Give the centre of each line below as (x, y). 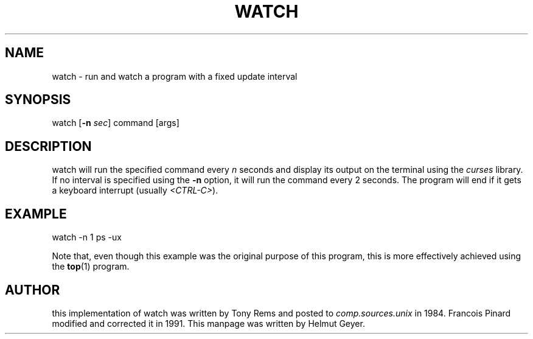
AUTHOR (33, 290)
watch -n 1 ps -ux (87, 237)
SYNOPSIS (38, 100)
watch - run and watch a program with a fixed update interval (175, 76)
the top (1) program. (91, 267)
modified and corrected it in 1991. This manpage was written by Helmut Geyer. (208, 323)
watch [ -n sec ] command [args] (116, 123)
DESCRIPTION (48, 146)
